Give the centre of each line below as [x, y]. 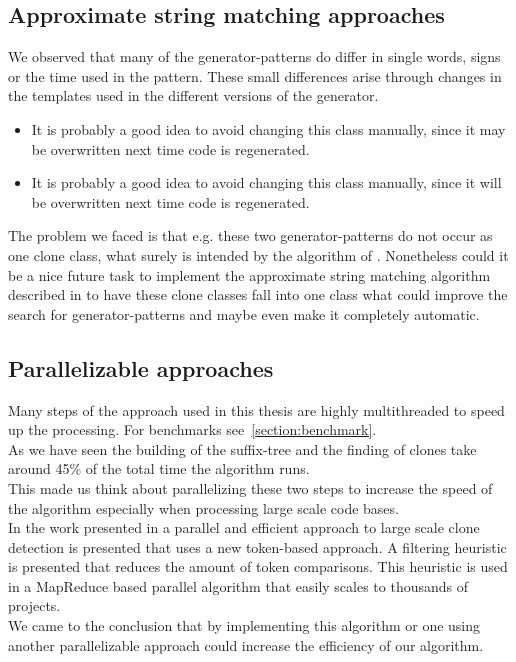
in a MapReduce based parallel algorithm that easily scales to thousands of [238, 585]
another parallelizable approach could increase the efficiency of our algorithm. [246, 644]
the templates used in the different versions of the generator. [193, 95]
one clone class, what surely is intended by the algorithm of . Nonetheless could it [258, 254]
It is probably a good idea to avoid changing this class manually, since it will [266, 182]
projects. [34, 605]
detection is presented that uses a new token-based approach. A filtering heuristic [257, 546]
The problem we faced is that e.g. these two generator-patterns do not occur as [250, 235]
